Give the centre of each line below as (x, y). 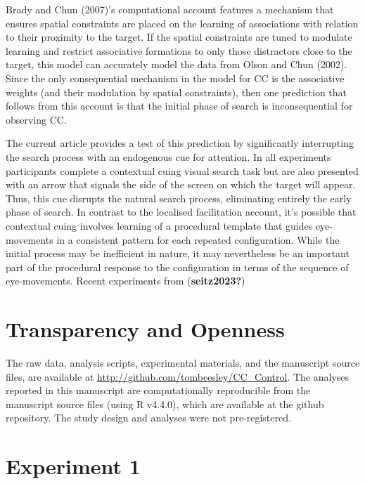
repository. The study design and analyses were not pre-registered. (148, 418)
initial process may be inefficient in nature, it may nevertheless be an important (178, 253)
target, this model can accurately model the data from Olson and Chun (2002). (177, 64)
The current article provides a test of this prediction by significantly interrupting (180, 143)
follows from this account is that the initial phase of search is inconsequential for (179, 106)
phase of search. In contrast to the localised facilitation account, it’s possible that (181, 212)
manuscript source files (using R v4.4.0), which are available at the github (165, 404)
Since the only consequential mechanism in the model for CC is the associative (175, 78)
